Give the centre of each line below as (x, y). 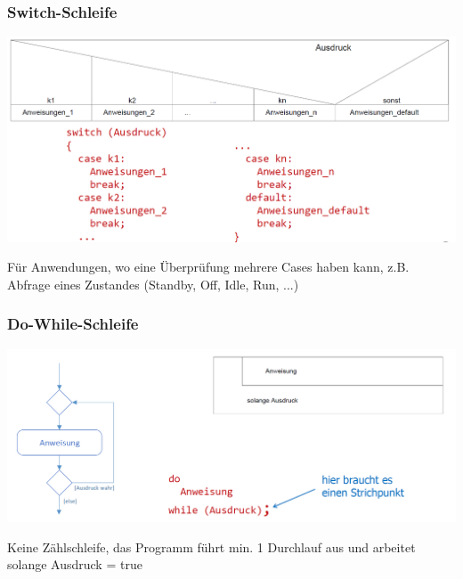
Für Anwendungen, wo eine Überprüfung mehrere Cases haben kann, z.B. (208, 267)
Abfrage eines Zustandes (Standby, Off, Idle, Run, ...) (153, 284)
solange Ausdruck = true (75, 564)
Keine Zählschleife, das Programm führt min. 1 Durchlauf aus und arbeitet (211, 546)
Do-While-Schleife (73, 324)
